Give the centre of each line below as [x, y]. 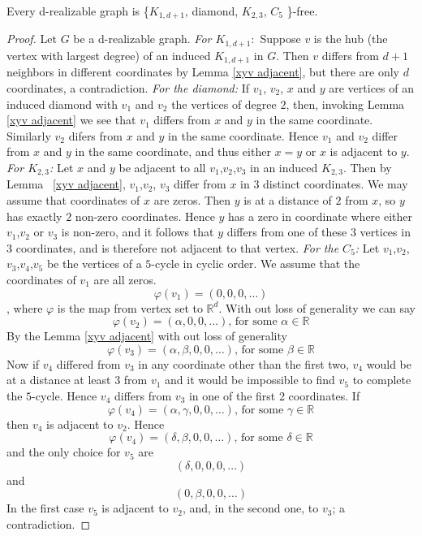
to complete [382, 380]
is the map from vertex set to [130, 307]
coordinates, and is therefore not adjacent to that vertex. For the [177, 247]
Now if [23, 363]
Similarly [29, 135]
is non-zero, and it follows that [138, 232]
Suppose [280, 39]
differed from [88, 363]
